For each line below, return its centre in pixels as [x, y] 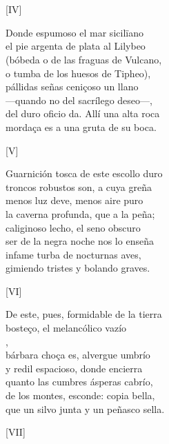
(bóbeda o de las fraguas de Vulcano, [84, 59]
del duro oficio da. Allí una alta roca [83, 113]
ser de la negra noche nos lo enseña [80, 241]
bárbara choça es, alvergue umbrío [78, 355]
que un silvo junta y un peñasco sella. [85, 408]
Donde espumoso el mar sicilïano [74, 32]
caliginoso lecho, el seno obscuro [73, 227]
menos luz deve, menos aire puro [74, 200]
